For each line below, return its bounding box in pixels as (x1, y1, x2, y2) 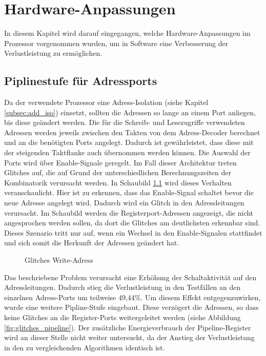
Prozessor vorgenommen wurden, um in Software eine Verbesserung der (4, 37, 229, 48)
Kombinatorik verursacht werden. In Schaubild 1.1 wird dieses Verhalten (4, 177, 232, 187)
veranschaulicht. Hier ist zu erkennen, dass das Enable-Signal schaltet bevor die (4, 187, 254, 198)
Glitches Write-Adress (25, 255, 93, 265)
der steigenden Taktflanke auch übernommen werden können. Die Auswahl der (4, 147, 251, 158)
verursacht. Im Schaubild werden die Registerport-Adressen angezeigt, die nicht (4, 207, 254, 218)
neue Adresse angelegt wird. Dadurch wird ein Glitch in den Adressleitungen (4, 197, 244, 208)
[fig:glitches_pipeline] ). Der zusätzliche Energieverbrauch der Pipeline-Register (4, 322, 251, 332)
